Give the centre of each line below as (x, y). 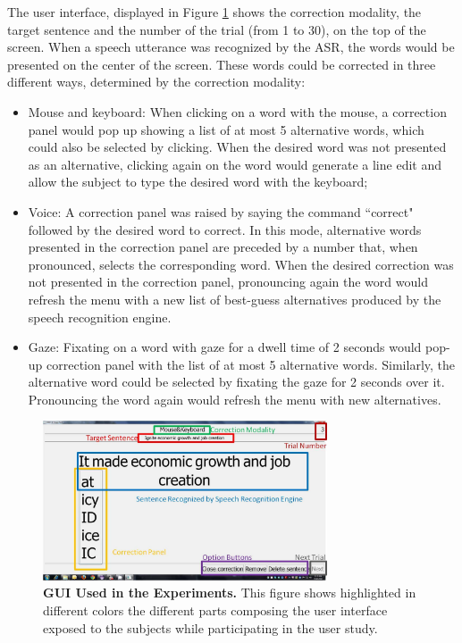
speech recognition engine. (100, 317)
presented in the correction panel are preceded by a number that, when (223, 247)
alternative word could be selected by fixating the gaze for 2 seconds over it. (236, 382)
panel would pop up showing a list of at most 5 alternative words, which (226, 129)
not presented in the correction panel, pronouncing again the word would (228, 282)
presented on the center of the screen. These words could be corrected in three (222, 64)
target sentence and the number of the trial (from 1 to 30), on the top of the (217, 29)
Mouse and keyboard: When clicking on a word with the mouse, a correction (237, 111)
